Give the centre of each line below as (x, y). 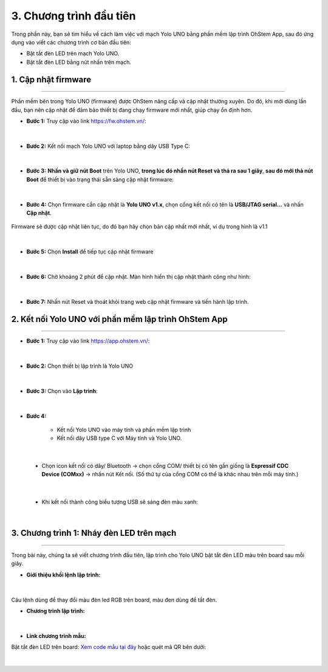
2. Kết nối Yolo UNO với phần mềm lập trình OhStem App (119, 319)
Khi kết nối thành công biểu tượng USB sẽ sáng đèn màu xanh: (120, 502)
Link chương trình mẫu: (56, 636)
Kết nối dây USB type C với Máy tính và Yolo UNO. (119, 438)
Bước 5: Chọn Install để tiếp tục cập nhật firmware (90, 252)
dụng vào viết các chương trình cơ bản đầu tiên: (71, 42)
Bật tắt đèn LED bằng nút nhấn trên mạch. (79, 62)
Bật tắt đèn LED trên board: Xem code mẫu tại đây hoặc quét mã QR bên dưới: (109, 647)
